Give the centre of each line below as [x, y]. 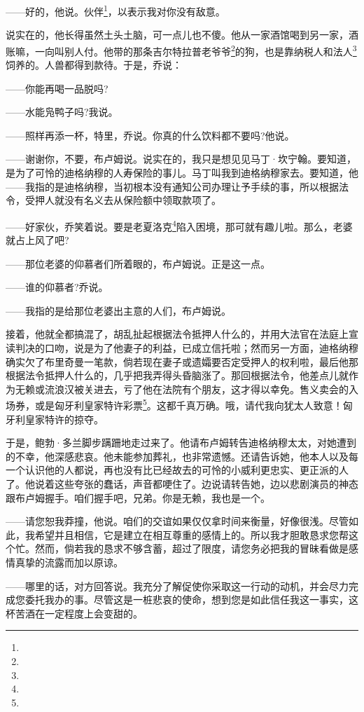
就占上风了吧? [37, 240]
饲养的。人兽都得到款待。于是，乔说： [94, 65]
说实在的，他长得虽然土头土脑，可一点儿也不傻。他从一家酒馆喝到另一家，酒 [182, 35]
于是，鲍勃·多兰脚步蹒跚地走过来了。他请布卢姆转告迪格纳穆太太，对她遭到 [181, 443]
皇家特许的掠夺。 [64, 419]
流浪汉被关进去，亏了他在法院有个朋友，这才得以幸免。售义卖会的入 [201, 389]
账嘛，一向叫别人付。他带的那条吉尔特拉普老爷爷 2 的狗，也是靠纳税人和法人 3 [181, 50]
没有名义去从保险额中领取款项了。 [142, 200]
